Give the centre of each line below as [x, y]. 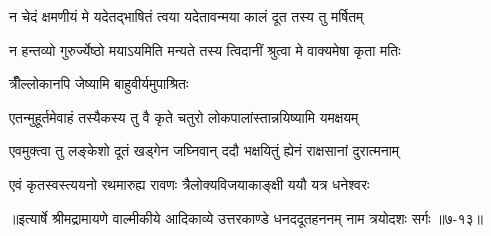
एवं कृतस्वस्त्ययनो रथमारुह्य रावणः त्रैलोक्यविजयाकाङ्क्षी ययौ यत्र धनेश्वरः [189, 183]
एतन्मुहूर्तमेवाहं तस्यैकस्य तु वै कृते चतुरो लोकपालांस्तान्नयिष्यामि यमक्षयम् [184, 116]
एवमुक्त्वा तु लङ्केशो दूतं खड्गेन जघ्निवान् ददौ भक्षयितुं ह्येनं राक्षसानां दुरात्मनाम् [204, 150]
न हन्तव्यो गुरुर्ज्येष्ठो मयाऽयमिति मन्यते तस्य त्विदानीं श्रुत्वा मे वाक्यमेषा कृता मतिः [205, 49]
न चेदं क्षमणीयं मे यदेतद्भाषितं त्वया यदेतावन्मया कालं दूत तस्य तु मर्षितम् [186, 16]
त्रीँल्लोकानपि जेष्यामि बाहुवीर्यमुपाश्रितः [99, 83]
